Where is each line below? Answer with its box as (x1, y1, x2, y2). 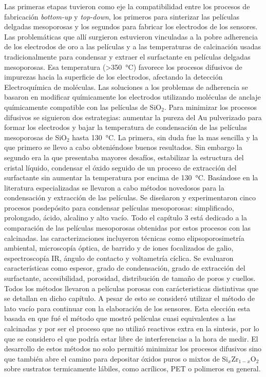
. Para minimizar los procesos (164, 101, 257, 112)
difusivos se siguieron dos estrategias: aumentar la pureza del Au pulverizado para (4, 111, 262, 122)
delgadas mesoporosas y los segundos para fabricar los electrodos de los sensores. (4, 21, 258, 32)
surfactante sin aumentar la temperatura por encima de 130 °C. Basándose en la (4, 172, 258, 183)
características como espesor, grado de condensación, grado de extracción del (4, 262, 245, 273)
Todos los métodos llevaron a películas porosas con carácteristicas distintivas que (4, 282, 259, 293)
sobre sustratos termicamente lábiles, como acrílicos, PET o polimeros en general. (4, 363, 261, 374)
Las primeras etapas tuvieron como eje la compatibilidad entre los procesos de (4, 1, 250, 11)
